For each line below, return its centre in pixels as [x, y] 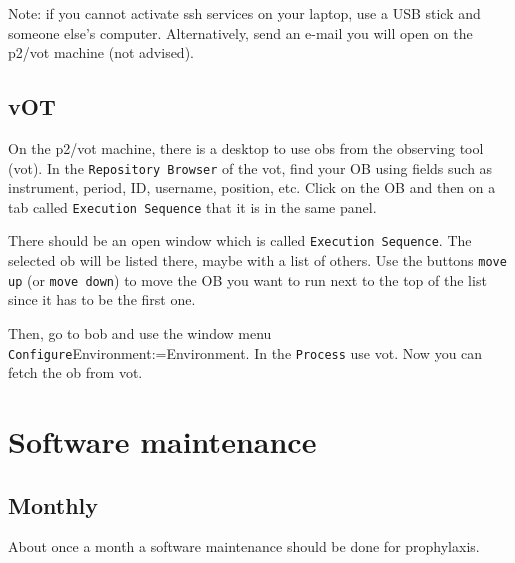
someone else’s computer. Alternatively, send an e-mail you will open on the [240, 32]
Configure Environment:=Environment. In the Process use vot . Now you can [245, 352]
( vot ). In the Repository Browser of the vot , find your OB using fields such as [250, 167]
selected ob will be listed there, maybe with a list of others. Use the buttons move [257, 260]
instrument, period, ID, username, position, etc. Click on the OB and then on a [252, 187]
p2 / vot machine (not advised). [101, 52]
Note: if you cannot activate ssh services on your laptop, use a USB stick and [244, 13]
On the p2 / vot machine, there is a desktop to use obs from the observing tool [246, 147]
